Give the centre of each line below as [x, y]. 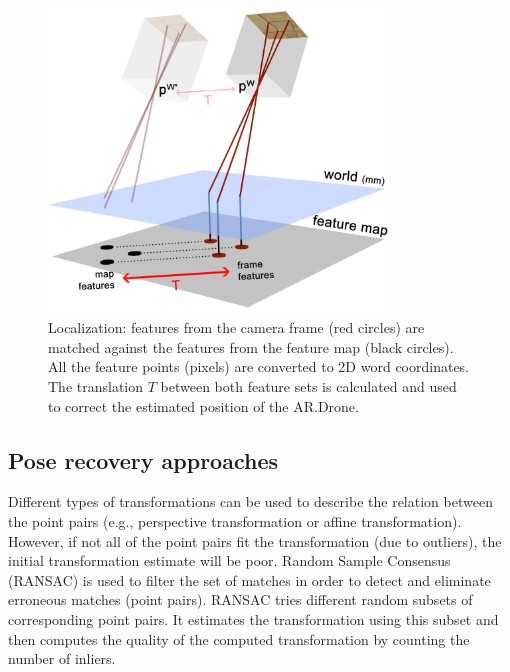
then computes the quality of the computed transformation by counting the [239, 638]
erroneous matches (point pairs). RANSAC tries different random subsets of [240, 599]
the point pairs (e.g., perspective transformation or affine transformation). [235, 520]
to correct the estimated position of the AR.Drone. [203, 405]
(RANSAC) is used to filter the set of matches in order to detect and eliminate [249, 579]
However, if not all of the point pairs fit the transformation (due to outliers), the [255, 540]
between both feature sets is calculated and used [308, 385]
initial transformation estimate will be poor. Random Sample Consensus [229, 560]
